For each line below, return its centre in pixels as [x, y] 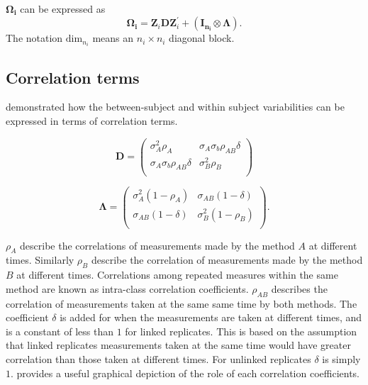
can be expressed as [63, 9]
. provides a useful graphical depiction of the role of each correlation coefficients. [185, 373]
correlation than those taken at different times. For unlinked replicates [158, 359]
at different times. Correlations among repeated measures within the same [177, 275]
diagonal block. [202, 38]
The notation [34, 38]
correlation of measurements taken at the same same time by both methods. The [182, 303]
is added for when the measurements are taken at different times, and [211, 317]
